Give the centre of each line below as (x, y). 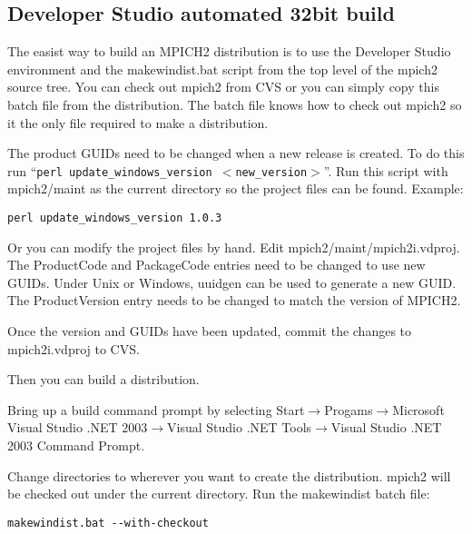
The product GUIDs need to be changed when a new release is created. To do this (236, 153)
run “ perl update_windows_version (110, 170)
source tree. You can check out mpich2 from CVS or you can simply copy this (223, 87)
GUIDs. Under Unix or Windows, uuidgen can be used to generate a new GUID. (232, 282)
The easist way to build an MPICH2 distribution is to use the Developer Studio (229, 51)
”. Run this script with (386, 170)
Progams (349, 409)
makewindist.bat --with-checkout (108, 523)
